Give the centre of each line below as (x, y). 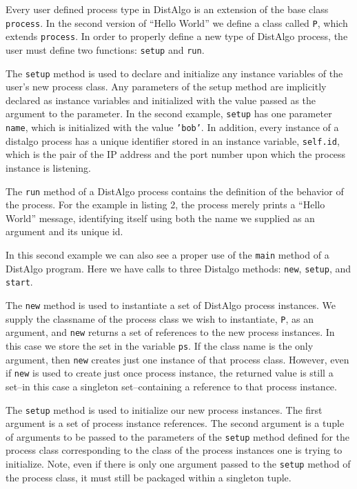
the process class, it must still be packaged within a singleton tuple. (149, 477)
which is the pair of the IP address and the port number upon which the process (176, 154)
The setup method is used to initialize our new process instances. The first (164, 409)
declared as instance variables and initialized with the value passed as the (161, 100)
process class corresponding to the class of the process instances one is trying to (174, 450)
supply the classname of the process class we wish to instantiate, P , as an (160, 318)
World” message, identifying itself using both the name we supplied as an (160, 218)
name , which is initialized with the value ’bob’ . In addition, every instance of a (172, 127)
